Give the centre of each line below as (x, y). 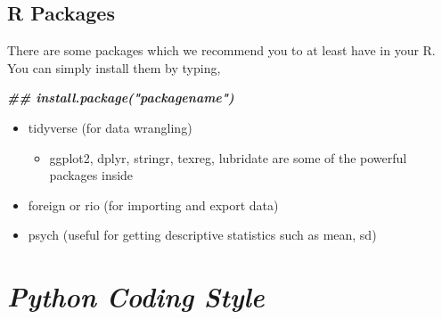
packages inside (91, 175)
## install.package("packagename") (121, 98)
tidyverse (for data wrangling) (110, 127)
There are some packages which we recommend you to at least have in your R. (221, 50)
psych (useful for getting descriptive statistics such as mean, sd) (202, 235)
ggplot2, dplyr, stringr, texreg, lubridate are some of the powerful (228, 157)
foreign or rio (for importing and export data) (153, 204)
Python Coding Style (136, 297)
